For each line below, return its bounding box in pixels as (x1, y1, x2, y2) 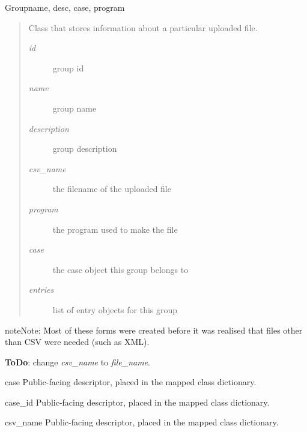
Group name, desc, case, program (5, 1, 125, 13)
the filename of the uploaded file (52, 182, 171, 195)
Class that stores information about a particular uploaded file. (28, 21, 258, 34)
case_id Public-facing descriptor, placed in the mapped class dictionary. (5, 395, 270, 408)
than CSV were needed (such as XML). (5, 335, 150, 348)
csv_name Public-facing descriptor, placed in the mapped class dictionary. (5, 416, 279, 428)
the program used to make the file (52, 223, 178, 235)
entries (28, 283, 54, 296)
